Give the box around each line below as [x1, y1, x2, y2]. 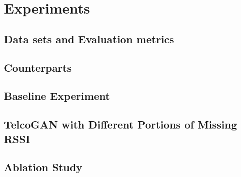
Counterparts [4, 60, 72, 75]
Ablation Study [4, 160, 83, 175]
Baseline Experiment [4, 88, 110, 103]
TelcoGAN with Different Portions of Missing [4, 117, 237, 132]
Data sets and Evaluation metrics [4, 31, 174, 46]
